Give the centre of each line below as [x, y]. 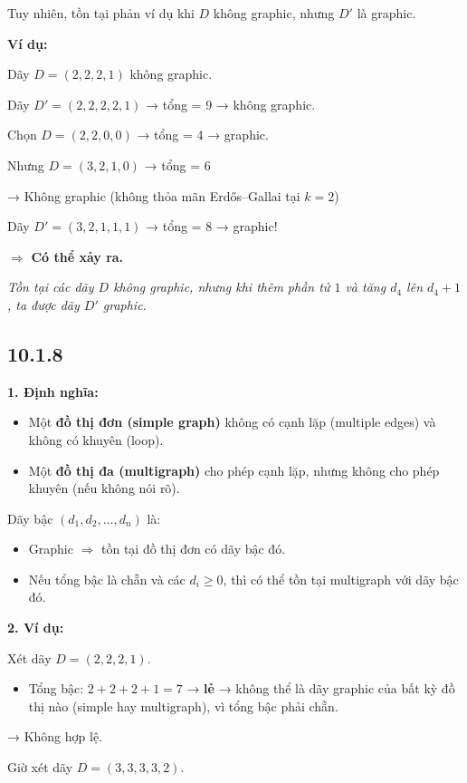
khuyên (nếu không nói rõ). [104, 488]
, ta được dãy [43, 304]
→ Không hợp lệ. [55, 736]
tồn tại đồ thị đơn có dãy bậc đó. [194, 549]
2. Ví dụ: [36, 628]
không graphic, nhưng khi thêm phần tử [222, 287]
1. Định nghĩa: [53, 391]
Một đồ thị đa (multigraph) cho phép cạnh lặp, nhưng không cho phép [234, 470]
